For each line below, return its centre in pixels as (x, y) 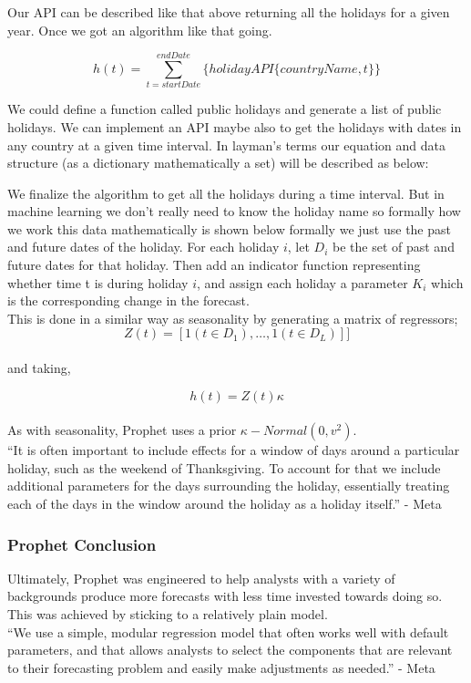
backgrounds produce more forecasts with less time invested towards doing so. (225, 596)
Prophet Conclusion (82, 544)
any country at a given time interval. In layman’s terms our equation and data (226, 145)
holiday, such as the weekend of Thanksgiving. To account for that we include (224, 467)
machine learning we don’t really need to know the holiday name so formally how (234, 211)
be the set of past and (394, 247)
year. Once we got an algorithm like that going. (140, 30)
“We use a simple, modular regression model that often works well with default (228, 631)
